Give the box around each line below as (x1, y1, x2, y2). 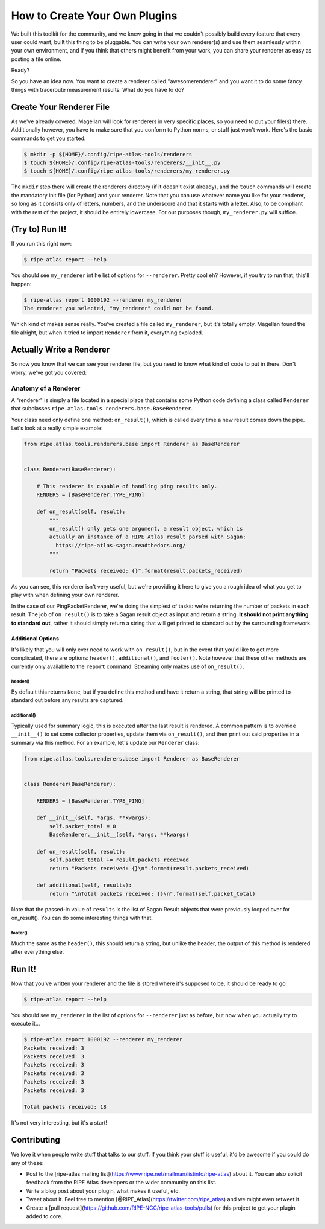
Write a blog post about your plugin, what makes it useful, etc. (26, 1187, 181, 1195)
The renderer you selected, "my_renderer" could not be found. (23, 305, 215, 312)
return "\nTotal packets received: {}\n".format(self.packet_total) (49, 890, 256, 897)
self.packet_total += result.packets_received (49, 857, 189, 863)
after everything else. (11, 948, 64, 955)
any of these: (11, 1159, 44, 1166)
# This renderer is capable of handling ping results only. (36, 483, 218, 490)
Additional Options (11, 634, 60, 642)
